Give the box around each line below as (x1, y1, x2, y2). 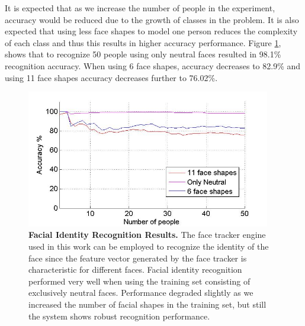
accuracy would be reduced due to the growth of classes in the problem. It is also (5, 13, 299, 25)
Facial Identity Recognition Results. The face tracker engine (28, 228, 266, 241)
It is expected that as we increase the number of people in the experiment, (5, 2, 275, 14)
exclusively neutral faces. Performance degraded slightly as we (28, 286, 253, 299)
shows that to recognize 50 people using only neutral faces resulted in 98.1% (5, 48, 281, 60)
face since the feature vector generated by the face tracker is (28, 251, 247, 264)
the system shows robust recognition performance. (28, 309, 210, 322)
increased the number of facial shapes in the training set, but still (28, 298, 267, 310)
